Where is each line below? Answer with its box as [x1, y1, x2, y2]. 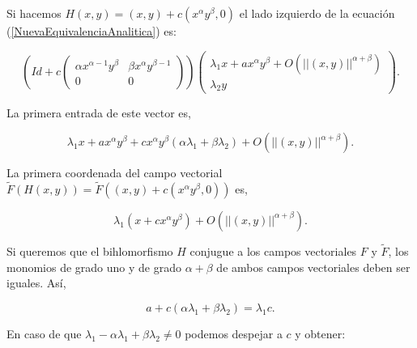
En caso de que [6, 325, 82, 342]
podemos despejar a [185, 325, 283, 342]
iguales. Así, [6, 274, 66, 291]
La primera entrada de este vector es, [6, 104, 191, 121]
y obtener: [295, 325, 346, 342]
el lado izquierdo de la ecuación [239, 5, 395, 21]
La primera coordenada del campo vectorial [6, 164, 223, 181]
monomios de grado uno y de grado [6, 258, 181, 275]
